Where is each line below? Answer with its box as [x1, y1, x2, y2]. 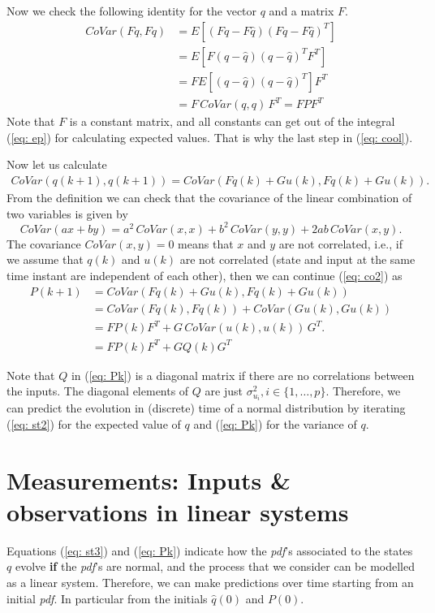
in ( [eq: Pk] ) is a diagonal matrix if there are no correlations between [71, 366, 415, 383]
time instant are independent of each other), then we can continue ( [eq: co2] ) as [6, 266, 403, 283]
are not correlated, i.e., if [278, 235, 403, 252]
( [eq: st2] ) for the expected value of [6, 415, 181, 432]
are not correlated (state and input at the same [179, 251, 416, 268]
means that [178, 235, 234, 252]
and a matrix [269, 2, 334, 19]
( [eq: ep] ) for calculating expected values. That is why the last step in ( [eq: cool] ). [6, 128, 413, 145]
